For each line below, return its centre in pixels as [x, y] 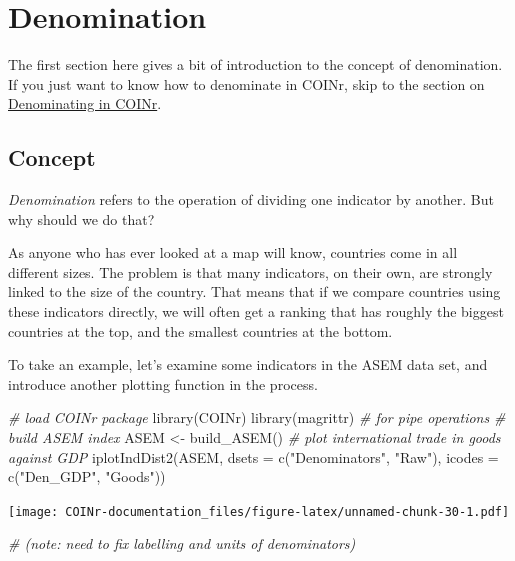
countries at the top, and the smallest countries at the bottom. [200, 330]
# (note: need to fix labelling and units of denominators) [182, 543]
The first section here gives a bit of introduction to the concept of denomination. [255, 64]
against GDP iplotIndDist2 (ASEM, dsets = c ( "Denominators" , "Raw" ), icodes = [253, 456]
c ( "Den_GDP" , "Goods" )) [87, 476]
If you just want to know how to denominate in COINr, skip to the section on [246, 83]
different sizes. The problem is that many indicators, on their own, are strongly [250, 271]
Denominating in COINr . [85, 103]
